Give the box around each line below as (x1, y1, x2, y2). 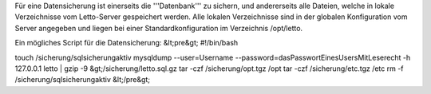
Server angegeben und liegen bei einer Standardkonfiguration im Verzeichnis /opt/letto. (14, 23, 303, 33)
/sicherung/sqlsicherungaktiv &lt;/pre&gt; (14, 75, 151, 84)
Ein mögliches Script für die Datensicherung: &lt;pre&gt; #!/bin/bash (14, 38, 239, 48)
